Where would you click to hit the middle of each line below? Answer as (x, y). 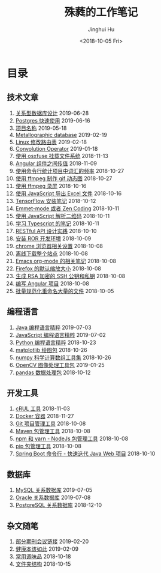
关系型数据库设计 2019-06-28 (52, 113)
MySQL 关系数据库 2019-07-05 (54, 490)
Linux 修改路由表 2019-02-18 (51, 142)
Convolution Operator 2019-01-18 (57, 148)
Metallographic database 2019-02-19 (61, 135)
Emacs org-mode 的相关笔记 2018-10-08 (66, 261)
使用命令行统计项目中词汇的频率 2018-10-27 (70, 171)
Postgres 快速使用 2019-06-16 (53, 120)
